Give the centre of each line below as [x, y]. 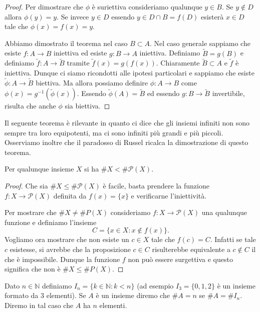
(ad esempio [155, 285]
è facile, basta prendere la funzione [156, 185]
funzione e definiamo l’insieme [51, 222]
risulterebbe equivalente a [191, 249]
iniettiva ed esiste [80, 53]
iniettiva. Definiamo [170, 53]
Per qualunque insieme [39, 169]
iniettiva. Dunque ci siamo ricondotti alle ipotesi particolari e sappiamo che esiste [129, 72]
